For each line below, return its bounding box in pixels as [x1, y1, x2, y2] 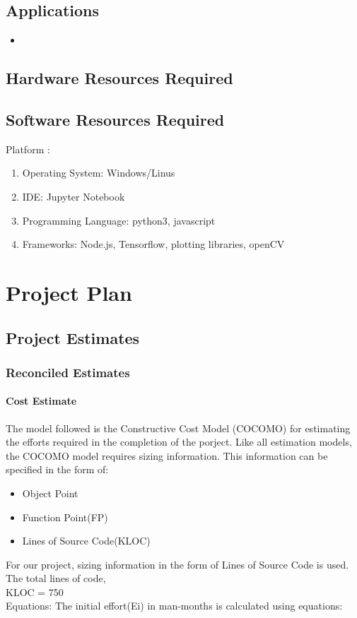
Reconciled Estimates [6, 363, 130, 381]
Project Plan [6, 278, 132, 307]
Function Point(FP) [22, 509, 108, 524]
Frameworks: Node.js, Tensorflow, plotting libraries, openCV [22, 237, 285, 251]
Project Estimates [6, 326, 140, 348]
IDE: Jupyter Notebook [22, 189, 125, 203]
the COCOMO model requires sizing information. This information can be [6, 448, 328, 463]
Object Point [22, 485, 78, 500]
